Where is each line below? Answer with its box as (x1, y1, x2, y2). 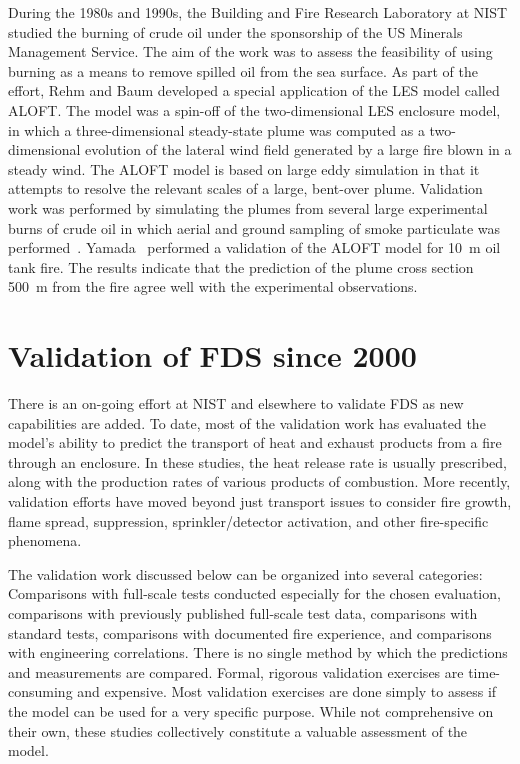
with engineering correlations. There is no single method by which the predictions (8, 642, 508, 663)
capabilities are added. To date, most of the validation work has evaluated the (8, 412, 486, 433)
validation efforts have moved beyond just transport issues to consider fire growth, (8, 491, 512, 511)
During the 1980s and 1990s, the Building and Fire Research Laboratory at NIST (8, 2, 508, 22)
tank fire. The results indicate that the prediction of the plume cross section (8, 256, 474, 277)
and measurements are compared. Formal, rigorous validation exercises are (8, 661, 464, 682)
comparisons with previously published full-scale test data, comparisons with (8, 602, 478, 623)
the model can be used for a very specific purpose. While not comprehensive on (8, 700, 494, 721)
